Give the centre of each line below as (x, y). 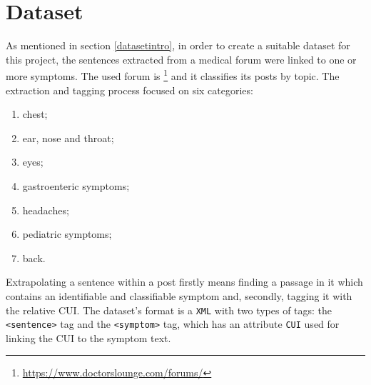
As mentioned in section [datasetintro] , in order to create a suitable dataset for (178, 45)
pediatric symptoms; (67, 234)
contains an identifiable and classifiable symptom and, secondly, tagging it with (179, 295)
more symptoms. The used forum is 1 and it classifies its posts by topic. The (173, 75)
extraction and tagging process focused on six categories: (129, 90)
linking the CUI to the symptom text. (88, 337)
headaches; (46, 210)
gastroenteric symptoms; (76, 185)
